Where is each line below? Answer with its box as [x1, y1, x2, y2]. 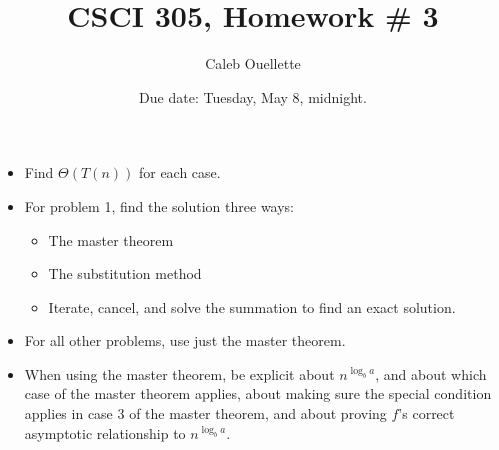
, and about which [375, 363, 487, 384]
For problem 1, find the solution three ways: [24, 195, 295, 216]
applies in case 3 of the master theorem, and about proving [24, 403, 387, 424]
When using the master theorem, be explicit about [24, 363, 335, 384]
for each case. [138, 162, 221, 183]
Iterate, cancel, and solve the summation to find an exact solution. [48, 296, 456, 317]
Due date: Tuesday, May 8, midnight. [139, 86, 367, 107]
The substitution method [48, 263, 202, 284]
